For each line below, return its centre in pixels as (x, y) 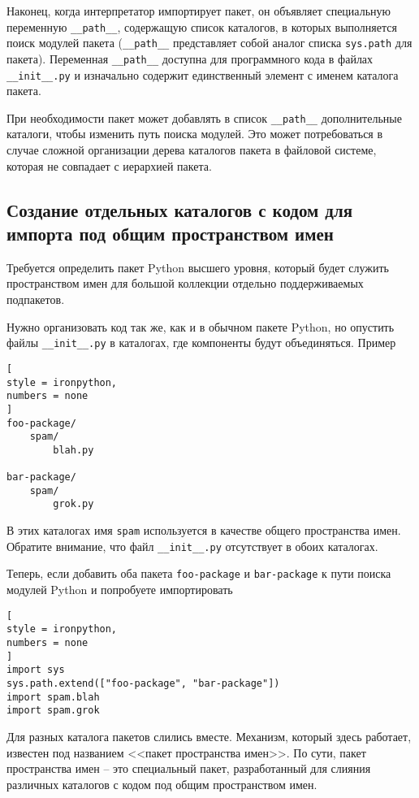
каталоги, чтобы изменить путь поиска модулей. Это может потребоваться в (195, 134)
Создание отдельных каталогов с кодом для (180, 209)
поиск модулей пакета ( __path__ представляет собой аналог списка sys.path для (209, 43)
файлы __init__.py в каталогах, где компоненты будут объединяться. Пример (201, 343)
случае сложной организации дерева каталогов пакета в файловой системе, (192, 150)
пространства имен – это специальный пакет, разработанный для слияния (189, 768)
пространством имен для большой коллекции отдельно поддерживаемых (185, 283)
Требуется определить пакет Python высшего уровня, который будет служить (198, 267)
